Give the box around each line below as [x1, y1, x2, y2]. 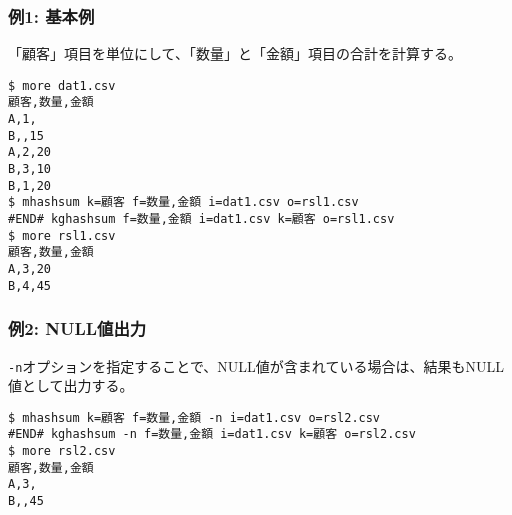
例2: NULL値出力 [8, 316, 147, 341]
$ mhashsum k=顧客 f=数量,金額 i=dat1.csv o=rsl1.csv [8, 195, 359, 210]
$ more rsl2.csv [8, 444, 116, 459]
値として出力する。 [8, 375, 134, 396]
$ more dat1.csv [8, 78, 116, 93]
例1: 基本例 [8, 3, 95, 28]
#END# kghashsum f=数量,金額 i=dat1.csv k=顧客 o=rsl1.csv [8, 212, 395, 227]
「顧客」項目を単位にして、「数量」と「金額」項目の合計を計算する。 [8, 43, 462, 64]
